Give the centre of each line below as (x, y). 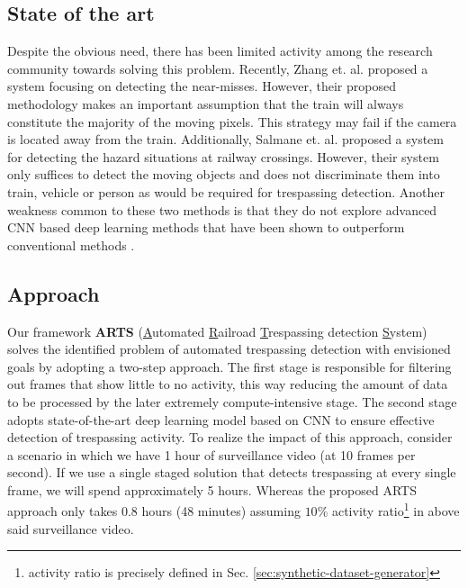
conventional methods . (71, 244)
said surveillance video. (71, 528)
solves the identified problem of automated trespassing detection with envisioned (229, 349)
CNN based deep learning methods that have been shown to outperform (206, 227)
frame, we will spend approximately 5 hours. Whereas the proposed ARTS (212, 489)
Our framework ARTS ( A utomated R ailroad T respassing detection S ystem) (217, 331)
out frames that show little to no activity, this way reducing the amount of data (228, 384)
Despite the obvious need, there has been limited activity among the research (220, 51)
